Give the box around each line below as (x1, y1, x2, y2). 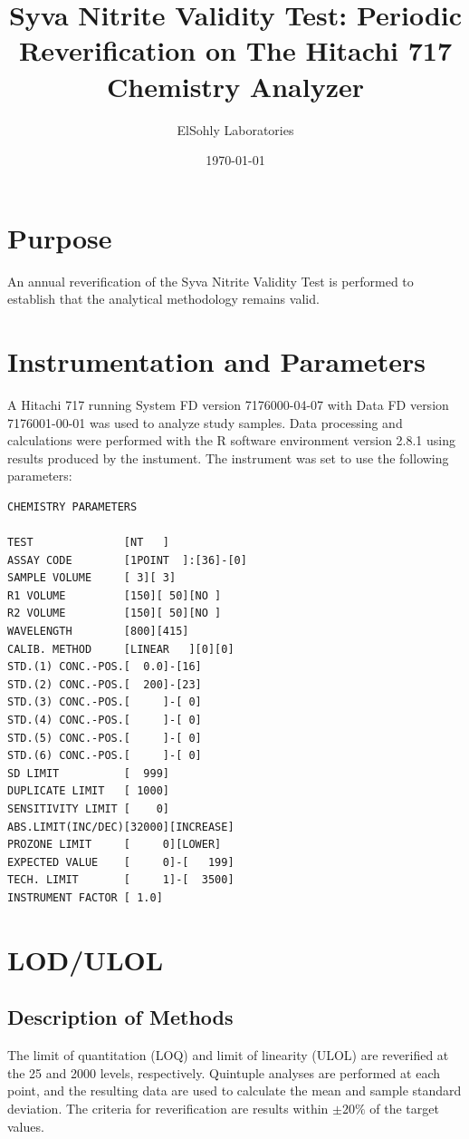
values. (7, 1116, 44, 1135)
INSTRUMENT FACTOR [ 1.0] (7, 891, 163, 904)
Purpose (7, 219, 112, 256)
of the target (369, 1098, 439, 1117)
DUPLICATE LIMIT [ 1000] (7, 784, 169, 798)
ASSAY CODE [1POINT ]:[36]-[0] (7, 553, 247, 567)
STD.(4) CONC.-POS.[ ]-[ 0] (7, 714, 202, 727)
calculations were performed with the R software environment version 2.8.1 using (7, 431, 455, 450)
